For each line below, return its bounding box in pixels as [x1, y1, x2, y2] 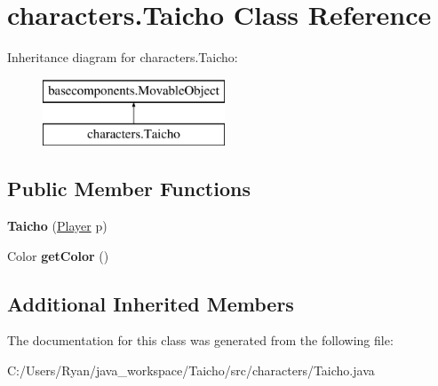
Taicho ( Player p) [7, 217, 108, 235]
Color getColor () [7, 246, 109, 264]
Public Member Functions [7, 175, 251, 202]
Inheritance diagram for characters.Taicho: [7, 48, 238, 67]
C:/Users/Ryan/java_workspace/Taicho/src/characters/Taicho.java [7, 361, 375, 380]
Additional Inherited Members [7, 289, 294, 317]
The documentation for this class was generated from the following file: [7, 331, 394, 350]
